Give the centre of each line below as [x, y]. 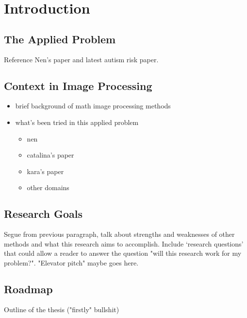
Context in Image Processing [78, 85]
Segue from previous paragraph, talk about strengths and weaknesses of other [119, 234]
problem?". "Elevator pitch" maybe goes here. [71, 262]
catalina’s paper [50, 155]
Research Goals [43, 214]
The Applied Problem [60, 39]
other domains [48, 187]
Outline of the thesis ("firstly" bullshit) [62, 309]
